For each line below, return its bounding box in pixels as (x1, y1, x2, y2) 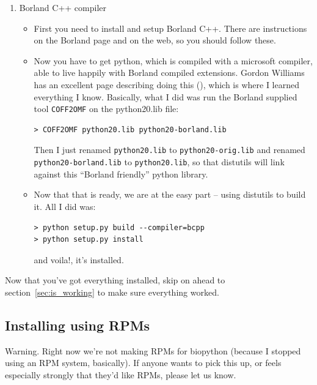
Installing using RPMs (5, 315, 150, 334)
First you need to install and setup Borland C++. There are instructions (34, 21, 307, 34)
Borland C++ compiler (19, 1, 107, 13)
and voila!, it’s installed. (34, 253, 124, 266)
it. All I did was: (34, 200, 96, 212)
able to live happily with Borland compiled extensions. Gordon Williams (34, 66, 305, 79)
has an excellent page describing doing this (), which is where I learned (34, 78, 299, 91)
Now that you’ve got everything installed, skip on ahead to (5, 274, 225, 286)
